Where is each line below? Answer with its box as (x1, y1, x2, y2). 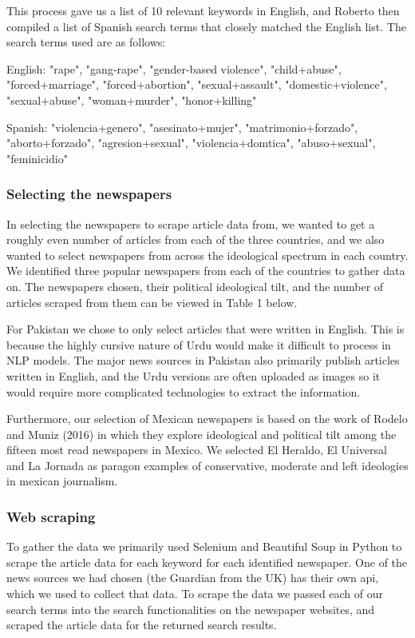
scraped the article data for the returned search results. (6, 616, 277, 633)
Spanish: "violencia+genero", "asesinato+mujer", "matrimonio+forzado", (6, 118, 358, 135)
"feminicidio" (6, 150, 68, 166)
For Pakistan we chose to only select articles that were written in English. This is (6, 321, 405, 337)
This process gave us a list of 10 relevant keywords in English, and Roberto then (6, 2, 400, 18)
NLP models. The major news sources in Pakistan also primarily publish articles (6, 352, 400, 369)
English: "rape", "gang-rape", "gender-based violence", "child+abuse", (6, 60, 342, 77)
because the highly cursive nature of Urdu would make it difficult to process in (6, 336, 391, 353)
